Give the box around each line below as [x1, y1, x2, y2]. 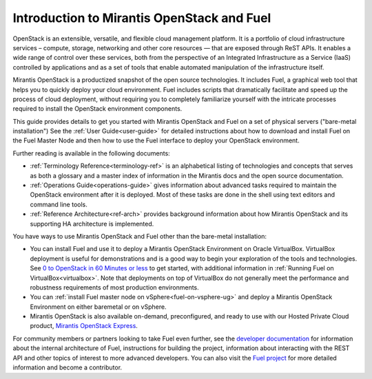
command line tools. [30, 200, 87, 208]
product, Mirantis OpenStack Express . [30, 322, 138, 330]
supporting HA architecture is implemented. [30, 219, 154, 228]
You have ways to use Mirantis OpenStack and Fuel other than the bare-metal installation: [12, 232, 267, 240]
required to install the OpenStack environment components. [12, 105, 183, 113]
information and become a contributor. [12, 363, 123, 371]
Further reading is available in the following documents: [12, 149, 170, 158]
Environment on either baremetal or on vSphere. [30, 303, 167, 311]
